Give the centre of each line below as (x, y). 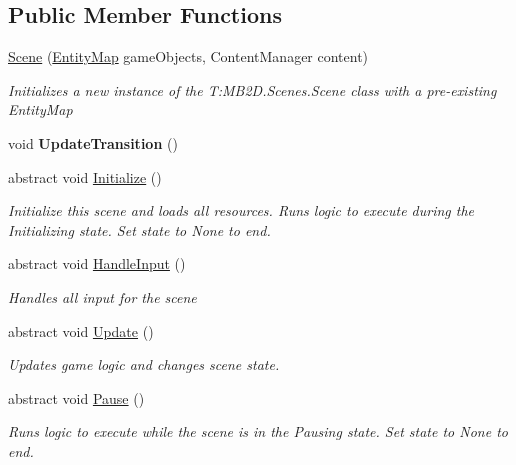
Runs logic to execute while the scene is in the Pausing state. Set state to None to (258, 431)
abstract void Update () (81, 330)
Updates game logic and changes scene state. (144, 364)
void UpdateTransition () (93, 142)
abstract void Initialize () (85, 176)
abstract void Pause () (76, 397)
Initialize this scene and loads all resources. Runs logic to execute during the (241, 210)
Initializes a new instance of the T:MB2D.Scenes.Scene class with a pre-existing (252, 89)
